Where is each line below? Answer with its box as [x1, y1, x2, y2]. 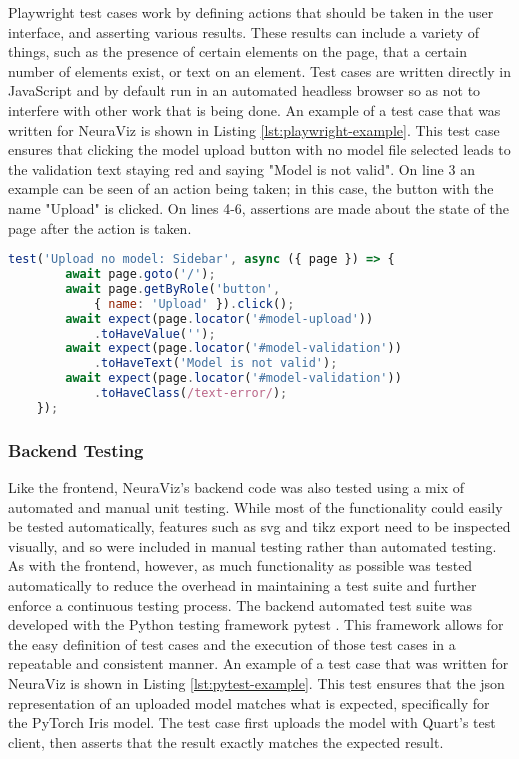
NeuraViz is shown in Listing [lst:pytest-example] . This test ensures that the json [8, 672, 505, 693]
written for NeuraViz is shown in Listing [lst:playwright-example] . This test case [8, 119, 500, 140]
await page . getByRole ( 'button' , [65, 281, 281, 296]
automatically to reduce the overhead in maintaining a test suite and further [8, 574, 477, 595]
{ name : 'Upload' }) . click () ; [93, 296, 295, 311]
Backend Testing [8, 437, 144, 462]
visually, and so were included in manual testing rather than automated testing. [8, 535, 497, 556]
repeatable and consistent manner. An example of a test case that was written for [8, 653, 509, 674]
